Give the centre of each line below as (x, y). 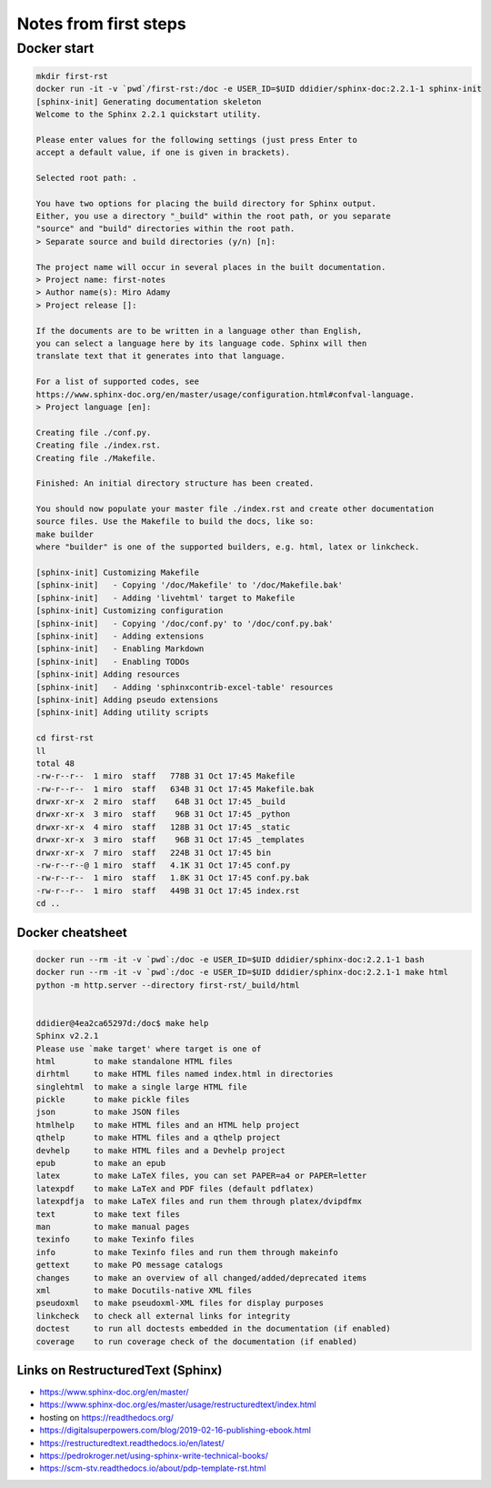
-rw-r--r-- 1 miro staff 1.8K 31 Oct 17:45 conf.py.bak (173, 878)
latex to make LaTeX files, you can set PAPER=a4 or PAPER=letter (201, 1176)
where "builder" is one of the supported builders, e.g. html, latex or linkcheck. (228, 547)
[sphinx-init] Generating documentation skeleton (149, 101)
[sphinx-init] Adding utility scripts (122, 713)
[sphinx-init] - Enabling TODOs (113, 661)
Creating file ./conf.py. (94, 432)
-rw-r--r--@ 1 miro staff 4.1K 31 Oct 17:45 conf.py (163, 865)
